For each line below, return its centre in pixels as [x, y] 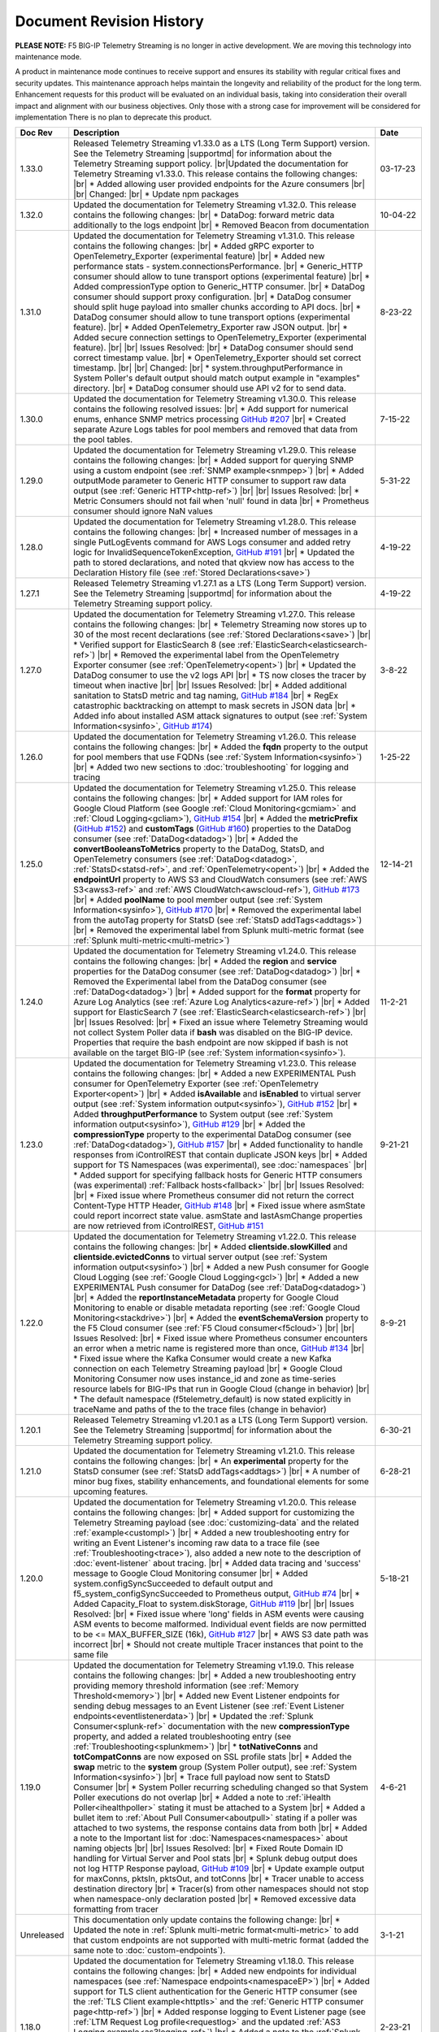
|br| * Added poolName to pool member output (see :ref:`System [198, 900]
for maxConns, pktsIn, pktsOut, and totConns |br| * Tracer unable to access [219, 1879]
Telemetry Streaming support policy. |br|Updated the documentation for [211, 164]
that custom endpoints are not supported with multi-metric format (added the [221, 1940]
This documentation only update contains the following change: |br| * [207, 1920]
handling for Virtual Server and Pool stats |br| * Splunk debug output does [215, 1859]
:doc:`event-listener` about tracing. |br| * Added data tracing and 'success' [217, 1563]
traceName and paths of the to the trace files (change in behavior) [200, 1409]
